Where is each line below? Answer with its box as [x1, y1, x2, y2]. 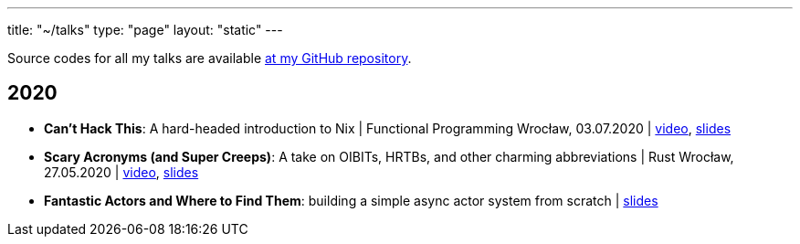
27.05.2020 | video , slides [44, 164, 199, 180]
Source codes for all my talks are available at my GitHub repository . [7, 50, 412, 66]
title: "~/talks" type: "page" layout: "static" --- [7, 22, 283, 37]
